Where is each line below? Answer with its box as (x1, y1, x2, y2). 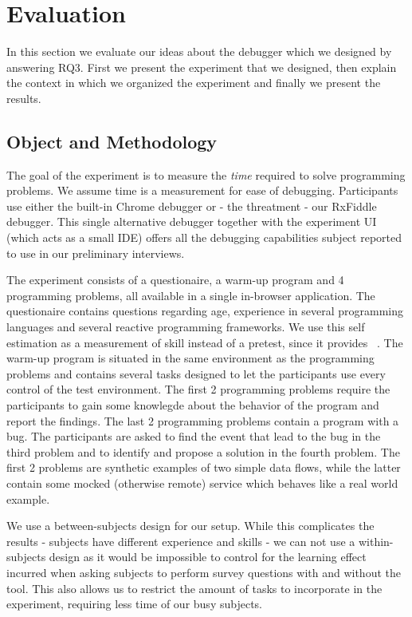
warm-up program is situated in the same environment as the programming (6, 350, 375, 366)
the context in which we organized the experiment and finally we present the (6, 74, 381, 91)
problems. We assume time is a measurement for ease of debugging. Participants (6, 182, 398, 199)
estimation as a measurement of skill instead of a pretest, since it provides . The (6, 334, 403, 350)
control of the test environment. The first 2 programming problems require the (6, 381, 390, 397)
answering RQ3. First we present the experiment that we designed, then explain (6, 58, 397, 75)
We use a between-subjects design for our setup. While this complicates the (6, 517, 375, 534)
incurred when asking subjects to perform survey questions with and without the (6, 564, 401, 580)
